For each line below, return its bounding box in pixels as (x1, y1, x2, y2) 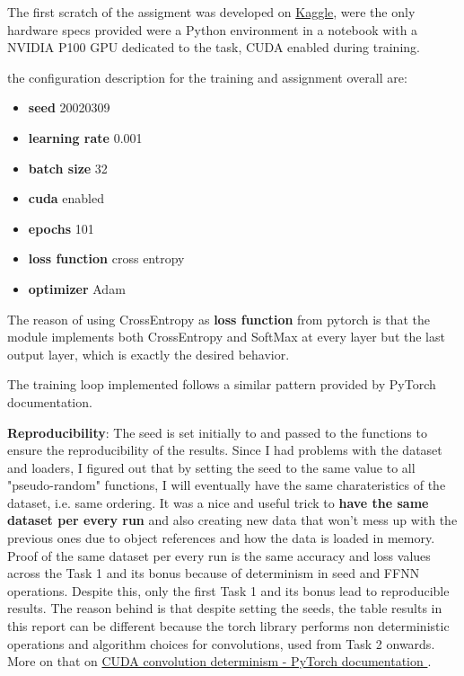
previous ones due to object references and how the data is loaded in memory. (7, 529, 435, 547)
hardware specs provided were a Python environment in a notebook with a (7, 20, 418, 39)
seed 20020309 (28, 98, 110, 117)
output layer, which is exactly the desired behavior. (7, 344, 290, 363)
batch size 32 (28, 158, 108, 177)
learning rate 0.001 (28, 128, 143, 147)
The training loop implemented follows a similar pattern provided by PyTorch (7, 375, 436, 394)
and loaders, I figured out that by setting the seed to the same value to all (7, 458, 416, 476)
